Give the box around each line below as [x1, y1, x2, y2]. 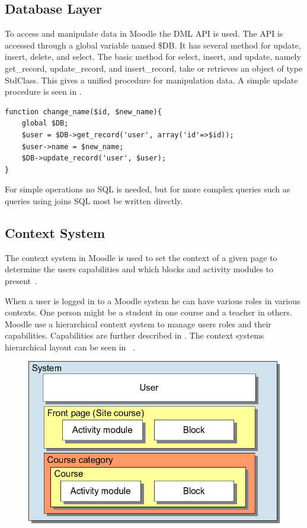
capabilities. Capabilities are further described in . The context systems [5, 329, 264, 342]
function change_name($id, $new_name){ [5, 107, 162, 116]
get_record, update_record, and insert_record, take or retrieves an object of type [5, 62, 303, 74]
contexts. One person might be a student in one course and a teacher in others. [5, 306, 292, 318]
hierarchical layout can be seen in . [5, 340, 135, 353]
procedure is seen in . [5, 85, 82, 98]
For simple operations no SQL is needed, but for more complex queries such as [5, 183, 290, 195]
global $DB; [21, 119, 69, 128]
